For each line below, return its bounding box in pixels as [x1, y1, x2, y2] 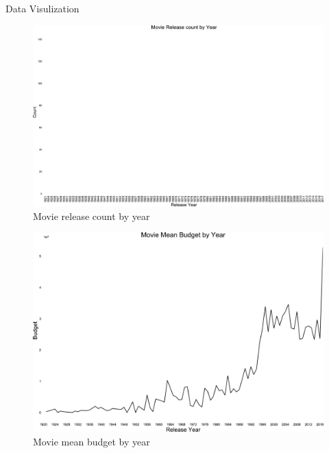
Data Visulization [5, 1, 80, 15]
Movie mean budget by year [33, 434, 150, 448]
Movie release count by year [33, 208, 150, 223]
